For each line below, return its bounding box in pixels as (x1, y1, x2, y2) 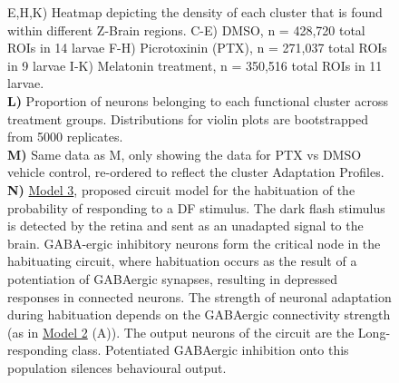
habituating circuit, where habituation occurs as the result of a (7, 251, 357, 270)
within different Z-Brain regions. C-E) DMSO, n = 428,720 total (7, 20, 365, 39)
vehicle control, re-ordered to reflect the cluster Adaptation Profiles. (7, 162, 384, 182)
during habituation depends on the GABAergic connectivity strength (7, 305, 391, 324)
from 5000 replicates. (7, 127, 123, 146)
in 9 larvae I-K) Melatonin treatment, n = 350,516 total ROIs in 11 (7, 55, 383, 74)
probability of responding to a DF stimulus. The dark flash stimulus (7, 198, 385, 217)
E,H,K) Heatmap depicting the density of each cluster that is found (7, 3, 383, 21)
